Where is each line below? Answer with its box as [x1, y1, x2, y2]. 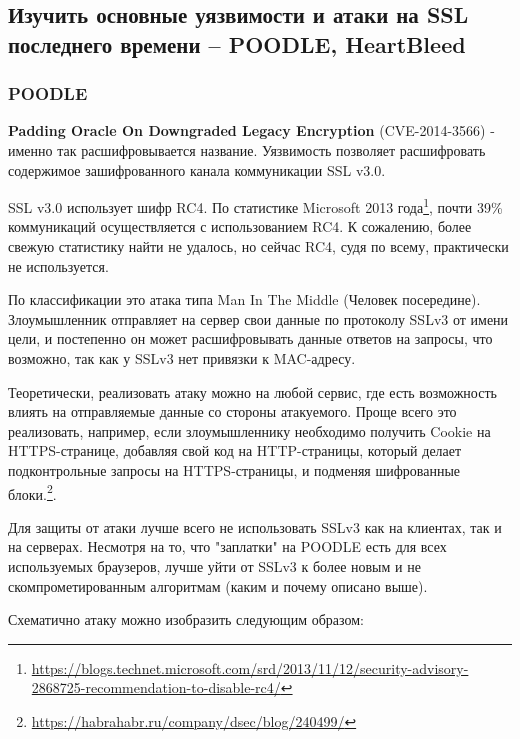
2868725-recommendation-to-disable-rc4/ [31, 677, 281, 698]
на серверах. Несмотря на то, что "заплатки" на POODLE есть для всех [8, 536, 447, 557]
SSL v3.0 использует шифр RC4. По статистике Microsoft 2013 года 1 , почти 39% [8, 194, 503, 217]
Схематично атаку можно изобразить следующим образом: [8, 609, 364, 630]
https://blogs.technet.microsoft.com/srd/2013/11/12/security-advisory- [31, 657, 469, 678]
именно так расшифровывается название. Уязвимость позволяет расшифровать [8, 139, 486, 160]
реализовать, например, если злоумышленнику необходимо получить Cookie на [8, 420, 491, 441]
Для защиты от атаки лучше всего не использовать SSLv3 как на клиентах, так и [8, 516, 502, 537]
